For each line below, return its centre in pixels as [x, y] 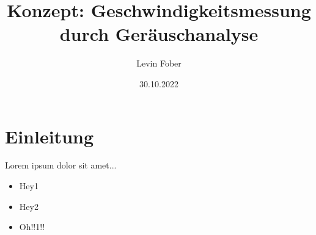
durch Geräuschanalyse [159, 34]
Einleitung [50, 136]
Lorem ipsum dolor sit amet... [61, 165]
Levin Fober [159, 63]
